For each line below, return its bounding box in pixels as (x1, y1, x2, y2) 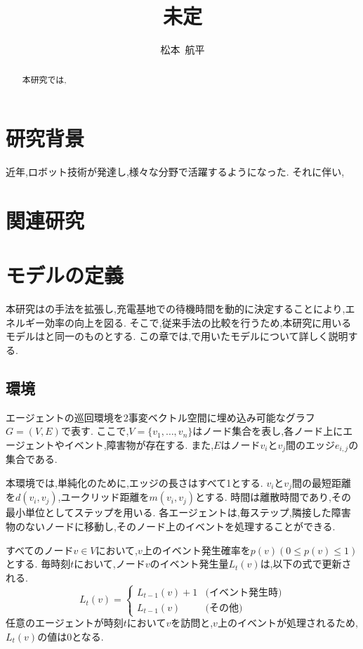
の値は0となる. (37, 629, 104, 643)
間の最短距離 (291, 476, 351, 490)
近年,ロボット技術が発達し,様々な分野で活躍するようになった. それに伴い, (6, 164, 345, 179)
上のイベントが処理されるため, (217, 615, 358, 629)
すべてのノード (6, 542, 74, 557)
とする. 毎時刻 (6, 556, 71, 571)
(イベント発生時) (205, 587, 282, 598)
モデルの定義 (6, 261, 124, 289)
